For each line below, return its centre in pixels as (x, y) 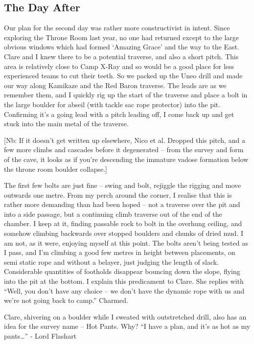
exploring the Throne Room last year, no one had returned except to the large (122, 37)
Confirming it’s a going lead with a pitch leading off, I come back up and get (119, 114)
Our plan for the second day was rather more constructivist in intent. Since (117, 28)
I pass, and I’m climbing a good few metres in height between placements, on (120, 252)
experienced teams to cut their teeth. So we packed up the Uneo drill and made (123, 76)
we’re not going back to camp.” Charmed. (66, 300)
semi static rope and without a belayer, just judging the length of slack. (112, 262)
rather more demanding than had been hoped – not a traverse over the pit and (122, 204)
